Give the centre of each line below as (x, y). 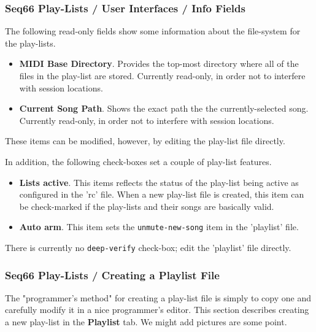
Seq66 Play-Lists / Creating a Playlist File (112, 275)
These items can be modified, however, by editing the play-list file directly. (145, 141)
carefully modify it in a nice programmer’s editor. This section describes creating (157, 310)
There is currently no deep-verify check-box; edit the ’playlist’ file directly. (148, 247)
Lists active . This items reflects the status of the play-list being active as (159, 182)
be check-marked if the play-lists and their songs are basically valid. (147, 206)
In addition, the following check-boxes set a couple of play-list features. (138, 161)
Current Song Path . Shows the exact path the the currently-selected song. (164, 108)
